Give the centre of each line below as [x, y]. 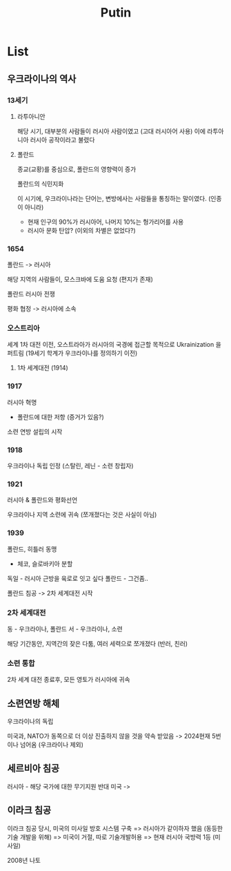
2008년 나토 [24, 860]
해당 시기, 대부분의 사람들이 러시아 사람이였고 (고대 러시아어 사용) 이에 [111, 131]
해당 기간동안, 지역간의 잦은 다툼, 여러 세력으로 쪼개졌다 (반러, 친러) [98, 643]
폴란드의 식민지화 [40, 184]
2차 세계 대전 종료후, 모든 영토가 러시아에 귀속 [69, 680]
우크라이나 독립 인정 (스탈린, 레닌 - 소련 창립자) [70, 466]
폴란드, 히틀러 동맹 [32, 549]
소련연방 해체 [33, 703]
